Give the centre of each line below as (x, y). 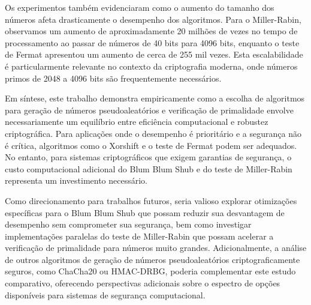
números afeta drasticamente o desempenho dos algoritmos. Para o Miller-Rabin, (153, 19)
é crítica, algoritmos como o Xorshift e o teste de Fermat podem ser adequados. (151, 145)
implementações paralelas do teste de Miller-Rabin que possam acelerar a (139, 236)
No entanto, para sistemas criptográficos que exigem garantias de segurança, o (148, 157)
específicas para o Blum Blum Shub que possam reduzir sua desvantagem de (145, 212)
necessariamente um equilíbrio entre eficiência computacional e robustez (137, 122)
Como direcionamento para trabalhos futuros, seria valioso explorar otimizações (151, 200)
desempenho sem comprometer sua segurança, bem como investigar (128, 224)
